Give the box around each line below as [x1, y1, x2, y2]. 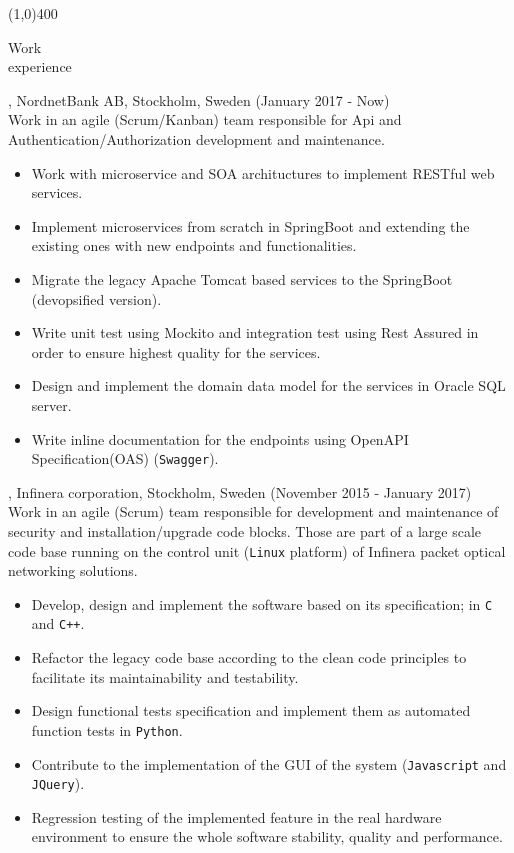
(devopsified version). [31, 288, 162, 309]
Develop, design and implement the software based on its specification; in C [31, 593, 493, 614]
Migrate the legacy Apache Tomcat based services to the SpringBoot [31, 268, 453, 289]
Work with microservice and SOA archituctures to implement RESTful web [31, 162, 495, 183]
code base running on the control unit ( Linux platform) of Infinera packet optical [8, 540, 506, 561]
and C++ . [31, 613, 85, 634]
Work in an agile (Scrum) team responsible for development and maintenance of [8, 501, 499, 522]
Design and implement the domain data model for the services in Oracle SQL [31, 375, 506, 396]
